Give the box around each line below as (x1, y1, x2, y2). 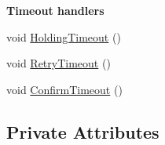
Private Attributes (6, 119, 159, 143)
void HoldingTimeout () (6, 28, 121, 45)
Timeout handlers (6, 2, 104, 18)
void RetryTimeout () (6, 55, 111, 71)
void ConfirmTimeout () (6, 81, 123, 97)
